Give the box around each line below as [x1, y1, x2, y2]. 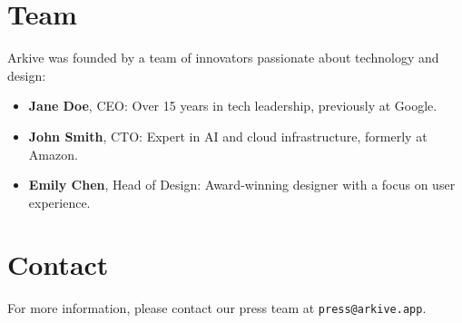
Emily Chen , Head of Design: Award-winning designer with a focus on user [28, 175, 456, 194]
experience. [28, 192, 91, 211]
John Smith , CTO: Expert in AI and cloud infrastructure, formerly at [28, 126, 428, 145]
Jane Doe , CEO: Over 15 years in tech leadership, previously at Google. [28, 96, 437, 115]
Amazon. [28, 144, 78, 163]
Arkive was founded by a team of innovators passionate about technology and [7, 48, 439, 67]
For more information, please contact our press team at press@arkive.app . [7, 299, 427, 318]
